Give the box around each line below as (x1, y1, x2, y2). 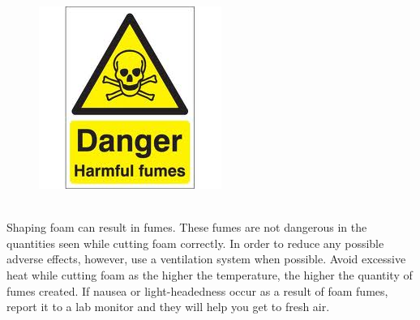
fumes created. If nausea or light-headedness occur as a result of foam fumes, (6, 282, 388, 299)
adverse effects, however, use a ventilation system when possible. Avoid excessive (6, 250, 406, 267)
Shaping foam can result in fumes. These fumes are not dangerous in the (6, 219, 367, 236)
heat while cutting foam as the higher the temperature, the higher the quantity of (6, 266, 413, 283)
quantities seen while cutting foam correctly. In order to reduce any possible (6, 234, 384, 251)
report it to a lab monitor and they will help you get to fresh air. (6, 298, 330, 315)
